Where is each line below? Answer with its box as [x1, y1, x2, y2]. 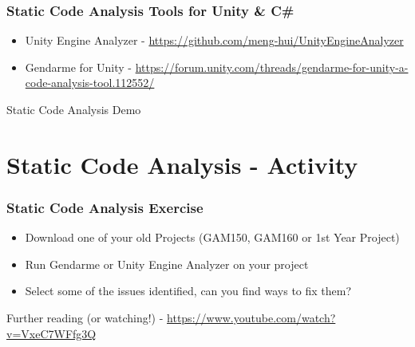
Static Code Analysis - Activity [6, 148, 358, 180]
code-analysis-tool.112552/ [25, 74, 155, 91]
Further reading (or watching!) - [6, 309, 164, 325]
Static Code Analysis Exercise [6, 197, 204, 217]
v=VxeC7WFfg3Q [6, 325, 97, 341]
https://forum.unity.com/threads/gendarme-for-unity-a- [135, 58, 409, 75]
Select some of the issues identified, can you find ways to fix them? [25, 282, 352, 299]
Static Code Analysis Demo [6, 101, 141, 117]
